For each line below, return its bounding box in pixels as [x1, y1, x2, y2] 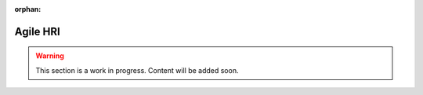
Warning [35, 51, 64, 60]
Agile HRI [14, 24, 60, 38]
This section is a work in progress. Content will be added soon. [35, 65, 239, 75]
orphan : [14, 5, 42, 13]
